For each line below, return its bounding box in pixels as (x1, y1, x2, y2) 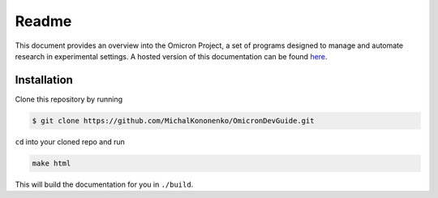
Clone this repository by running (15, 94, 123, 104)
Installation (15, 73, 73, 87)
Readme (15, 12, 72, 30)
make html (32, 158, 71, 168)
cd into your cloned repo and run (15, 136, 126, 146)
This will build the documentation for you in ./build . (15, 179, 194, 189)
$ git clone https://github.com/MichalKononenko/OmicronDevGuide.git (32, 116, 315, 125)
